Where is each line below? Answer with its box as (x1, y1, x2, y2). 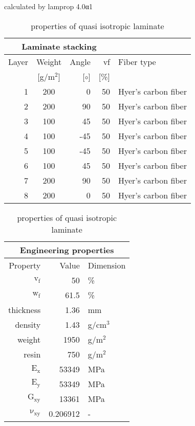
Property (9, 259, 41, 271)
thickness (8, 303, 41, 316)
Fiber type (118, 55, 156, 68)
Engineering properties (19, 243, 114, 256)
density (15, 318, 41, 330)
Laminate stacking (21, 40, 97, 52)
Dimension (88, 259, 126, 271)
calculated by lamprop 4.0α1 (4, 1, 93, 11)
